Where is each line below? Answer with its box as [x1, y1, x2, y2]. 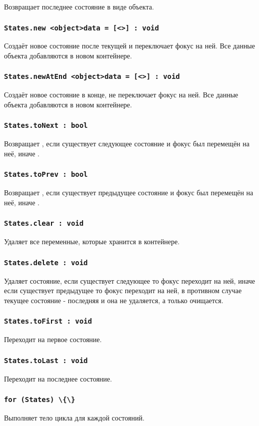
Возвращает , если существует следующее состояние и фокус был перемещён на [4, 138, 249, 149]
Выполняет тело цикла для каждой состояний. [4, 412, 144, 423]
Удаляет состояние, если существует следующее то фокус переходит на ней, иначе [4, 275, 255, 286]
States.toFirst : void [4, 317, 92, 326]
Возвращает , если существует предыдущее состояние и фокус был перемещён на [4, 187, 253, 198]
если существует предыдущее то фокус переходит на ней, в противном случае [4, 285, 242, 296]
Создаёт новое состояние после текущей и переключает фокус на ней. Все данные [4, 40, 255, 51]
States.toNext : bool [4, 121, 88, 130]
